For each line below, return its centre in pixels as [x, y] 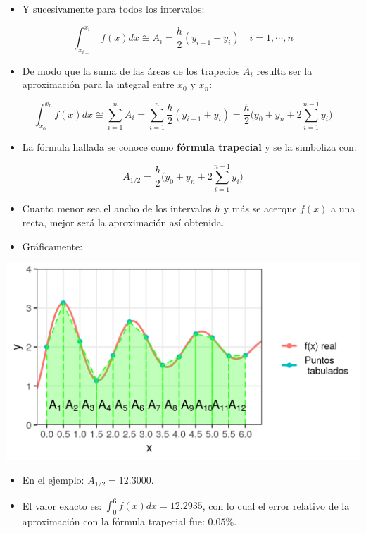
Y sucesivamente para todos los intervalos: [113, 8]
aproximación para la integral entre [98, 84]
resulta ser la [284, 70]
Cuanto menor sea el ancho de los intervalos [117, 208]
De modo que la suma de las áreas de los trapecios [131, 70]
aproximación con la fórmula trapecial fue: [113, 521]
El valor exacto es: [62, 505]
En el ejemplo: [53, 480]
